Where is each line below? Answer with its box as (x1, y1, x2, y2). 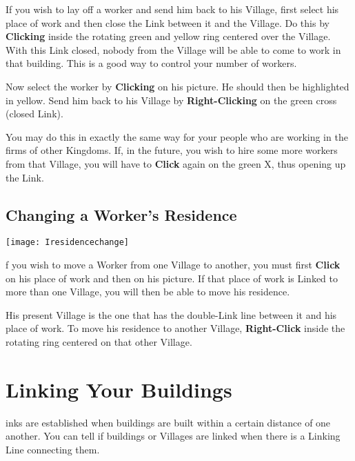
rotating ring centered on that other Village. (6, 334, 192, 349)
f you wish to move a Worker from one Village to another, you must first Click (6, 257, 341, 271)
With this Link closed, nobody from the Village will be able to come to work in (6, 42, 341, 57)
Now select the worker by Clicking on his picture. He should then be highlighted (6, 79, 349, 93)
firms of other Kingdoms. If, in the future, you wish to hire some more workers (6, 143, 338, 157)
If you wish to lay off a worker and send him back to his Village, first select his (6, 2, 339, 16)
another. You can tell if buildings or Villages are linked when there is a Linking (6, 429, 341, 443)
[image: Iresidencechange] (6, 237, 129, 248)
